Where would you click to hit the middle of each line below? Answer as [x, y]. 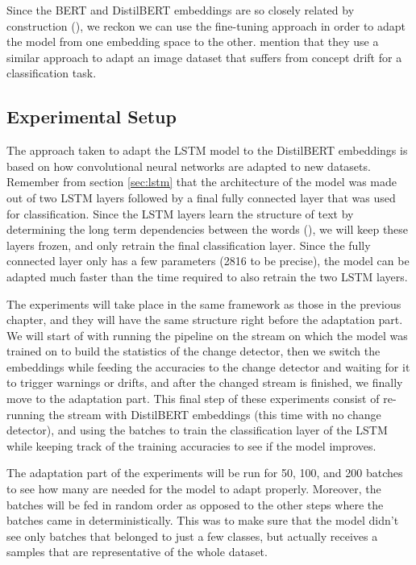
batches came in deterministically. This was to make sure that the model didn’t [203, 520]
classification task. [52, 73]
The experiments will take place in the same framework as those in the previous [204, 303]
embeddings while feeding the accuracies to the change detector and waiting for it [208, 366]
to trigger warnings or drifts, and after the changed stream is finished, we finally [205, 382]
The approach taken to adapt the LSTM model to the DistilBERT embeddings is [207, 150]
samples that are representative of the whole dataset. [137, 552]
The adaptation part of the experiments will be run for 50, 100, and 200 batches [205, 473]
